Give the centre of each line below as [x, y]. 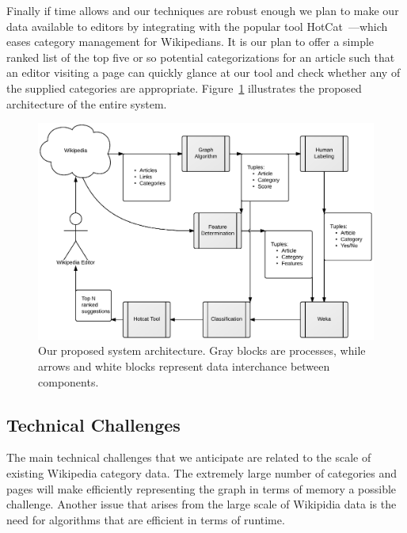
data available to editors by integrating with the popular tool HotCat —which [197, 26]
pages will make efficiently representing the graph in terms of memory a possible [202, 488]
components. [68, 381]
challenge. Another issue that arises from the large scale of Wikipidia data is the [202, 504]
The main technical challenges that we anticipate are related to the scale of [189, 457]
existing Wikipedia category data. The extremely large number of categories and [202, 473]
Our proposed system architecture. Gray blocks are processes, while [202, 350]
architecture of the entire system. [87, 103]
